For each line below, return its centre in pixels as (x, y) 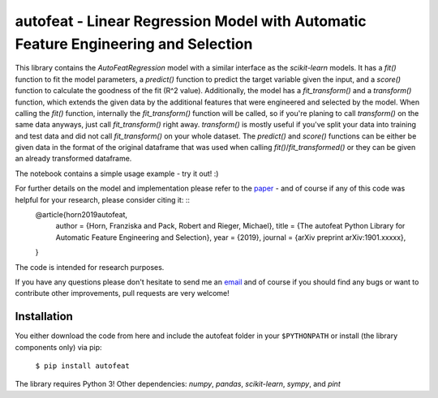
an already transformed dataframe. (73, 159)
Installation (44, 317)
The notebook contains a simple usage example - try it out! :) (117, 173)
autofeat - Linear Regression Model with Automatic (191, 21)
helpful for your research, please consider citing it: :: (103, 199)
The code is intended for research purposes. (90, 267)
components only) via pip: (58, 347)
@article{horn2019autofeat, (82, 215)
